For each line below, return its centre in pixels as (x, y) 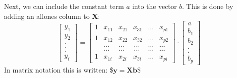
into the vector (154, 6)
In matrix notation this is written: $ (59, 69)
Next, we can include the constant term (64, 6)
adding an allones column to (47, 16)
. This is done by (208, 6)
